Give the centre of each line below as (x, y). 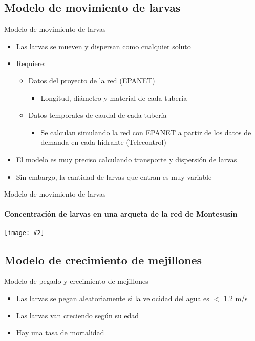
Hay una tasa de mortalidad (60, 333)
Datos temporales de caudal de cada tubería (98, 115)
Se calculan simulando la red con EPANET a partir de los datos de (146, 132)
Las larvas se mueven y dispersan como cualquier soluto (103, 46)
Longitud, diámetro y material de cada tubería (114, 98)
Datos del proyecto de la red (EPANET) (92, 80)
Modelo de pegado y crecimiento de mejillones (76, 281)
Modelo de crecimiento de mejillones (103, 259)
